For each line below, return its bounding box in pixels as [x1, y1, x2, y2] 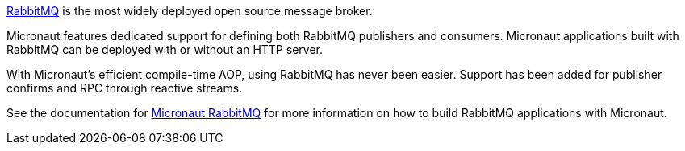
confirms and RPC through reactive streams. [6, 81, 243, 95]
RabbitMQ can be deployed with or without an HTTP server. [6, 43, 323, 56]
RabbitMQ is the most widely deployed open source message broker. [6, 4, 373, 18]
